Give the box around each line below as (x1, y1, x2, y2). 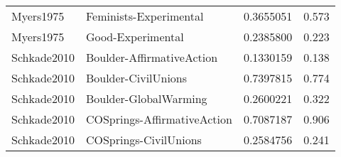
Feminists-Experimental (85, 8, 204, 24)
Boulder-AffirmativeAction (85, 49, 218, 65)
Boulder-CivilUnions (85, 70, 188, 86)
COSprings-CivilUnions (85, 131, 202, 148)
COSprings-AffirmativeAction (85, 111, 232, 127)
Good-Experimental (85, 28, 184, 45)
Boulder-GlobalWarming (85, 90, 207, 107)
